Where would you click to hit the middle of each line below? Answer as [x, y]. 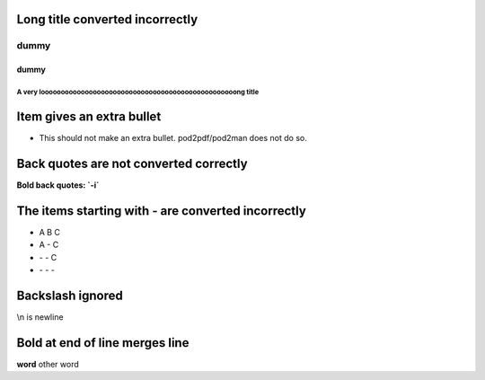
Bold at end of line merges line [103, 343]
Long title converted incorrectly [107, 19]
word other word [48, 364]
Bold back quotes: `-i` [58, 185]
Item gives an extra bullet [89, 116]
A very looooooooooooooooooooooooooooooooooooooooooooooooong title [138, 92]
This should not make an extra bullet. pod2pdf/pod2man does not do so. [173, 138]
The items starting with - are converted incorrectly [162, 211]
